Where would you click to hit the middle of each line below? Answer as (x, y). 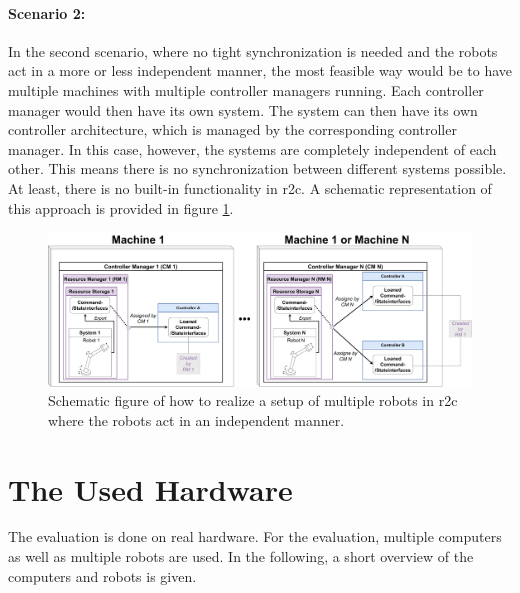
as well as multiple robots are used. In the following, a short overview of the (241, 556)
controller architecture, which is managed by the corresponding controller (232, 129)
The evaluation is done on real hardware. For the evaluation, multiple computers (255, 536)
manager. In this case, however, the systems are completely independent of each (252, 148)
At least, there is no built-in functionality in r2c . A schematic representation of (250, 187)
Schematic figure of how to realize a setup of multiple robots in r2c (253, 400)
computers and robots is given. (102, 575)
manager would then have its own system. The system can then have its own (243, 109)
